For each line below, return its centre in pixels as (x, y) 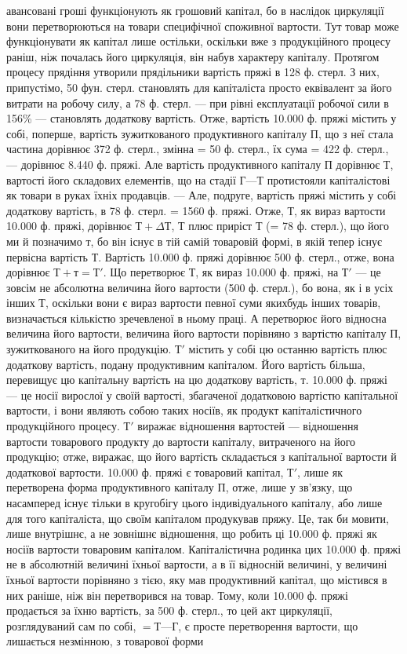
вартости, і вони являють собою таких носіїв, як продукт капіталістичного (184, 410)
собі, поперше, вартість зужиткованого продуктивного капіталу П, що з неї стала (200, 133)
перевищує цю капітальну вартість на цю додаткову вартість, (152, 380)
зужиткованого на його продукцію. (89, 349)
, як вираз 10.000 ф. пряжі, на (267, 272)
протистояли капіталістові (329, 179)
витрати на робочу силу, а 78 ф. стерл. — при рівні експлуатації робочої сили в (198, 102)
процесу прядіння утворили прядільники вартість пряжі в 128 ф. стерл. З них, (193, 72)
